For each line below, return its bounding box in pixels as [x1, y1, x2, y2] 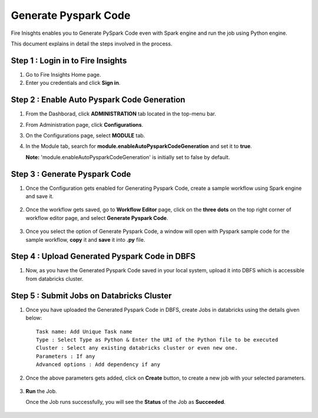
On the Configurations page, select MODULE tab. [25, 131, 145, 139]
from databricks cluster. [25, 275, 84, 282]
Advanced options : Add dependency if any [36, 361, 161, 368]
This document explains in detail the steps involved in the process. [11, 40, 173, 47]
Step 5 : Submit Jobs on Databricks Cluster [11, 291, 172, 301]
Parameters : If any [36, 353, 95, 360]
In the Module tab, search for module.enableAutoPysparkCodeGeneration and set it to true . [25, 143, 253, 150]
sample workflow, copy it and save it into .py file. [25, 236, 145, 243]
